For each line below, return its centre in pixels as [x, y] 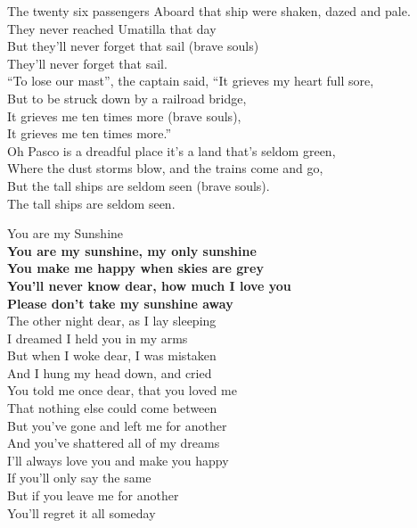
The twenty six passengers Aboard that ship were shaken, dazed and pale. [209, 11]
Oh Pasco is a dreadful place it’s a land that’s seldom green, [172, 150]
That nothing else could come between [112, 408]
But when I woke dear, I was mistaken [112, 355]
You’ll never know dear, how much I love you [149, 285]
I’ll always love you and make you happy [118, 460]
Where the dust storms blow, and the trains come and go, [165, 168]
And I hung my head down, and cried [110, 372]
